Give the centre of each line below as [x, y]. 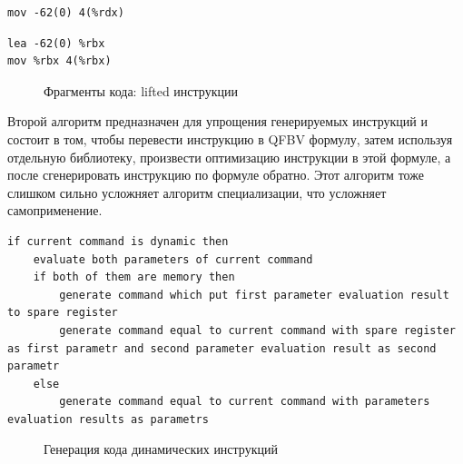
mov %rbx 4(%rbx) [59, 61]
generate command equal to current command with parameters [245, 402]
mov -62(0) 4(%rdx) [66, 13]
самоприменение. [55, 210]
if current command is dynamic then [118, 241]
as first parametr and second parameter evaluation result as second [222, 348]
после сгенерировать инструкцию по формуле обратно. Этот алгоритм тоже [216, 175]
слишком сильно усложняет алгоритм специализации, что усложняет [197, 192]
